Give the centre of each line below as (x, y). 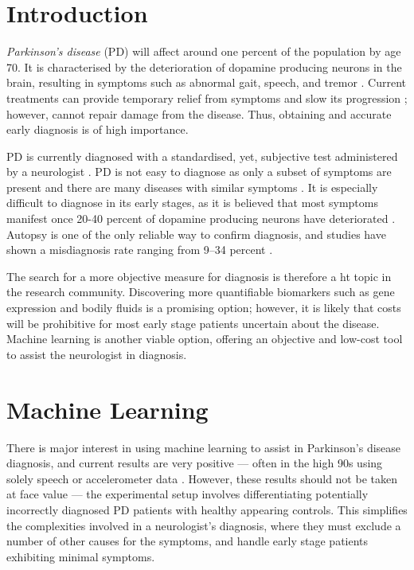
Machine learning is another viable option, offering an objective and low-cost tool (205, 339)
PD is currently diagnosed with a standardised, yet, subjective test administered (202, 156)
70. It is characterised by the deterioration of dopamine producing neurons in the (204, 66)
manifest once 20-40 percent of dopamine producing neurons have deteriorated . (201, 219)
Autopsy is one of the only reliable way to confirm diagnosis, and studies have (196, 234)
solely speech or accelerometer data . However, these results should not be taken (202, 478)
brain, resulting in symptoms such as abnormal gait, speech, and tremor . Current (207, 82)
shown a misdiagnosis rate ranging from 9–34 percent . (140, 250)
